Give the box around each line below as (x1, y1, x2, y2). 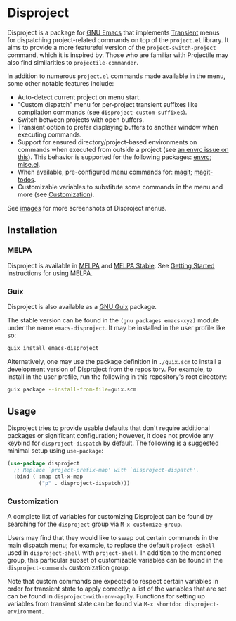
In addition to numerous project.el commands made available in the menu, (7, 72, 226, 80)
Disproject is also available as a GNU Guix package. (7, 302, 157, 310)
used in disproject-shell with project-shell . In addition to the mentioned (7, 548, 222, 557)
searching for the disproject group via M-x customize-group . (7, 520, 183, 529)
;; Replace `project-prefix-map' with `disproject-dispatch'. (13, 467, 199, 474)
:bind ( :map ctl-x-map (13, 473, 83, 480)
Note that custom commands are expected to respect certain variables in (7, 577, 219, 586)
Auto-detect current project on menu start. (17, 93, 142, 101)
